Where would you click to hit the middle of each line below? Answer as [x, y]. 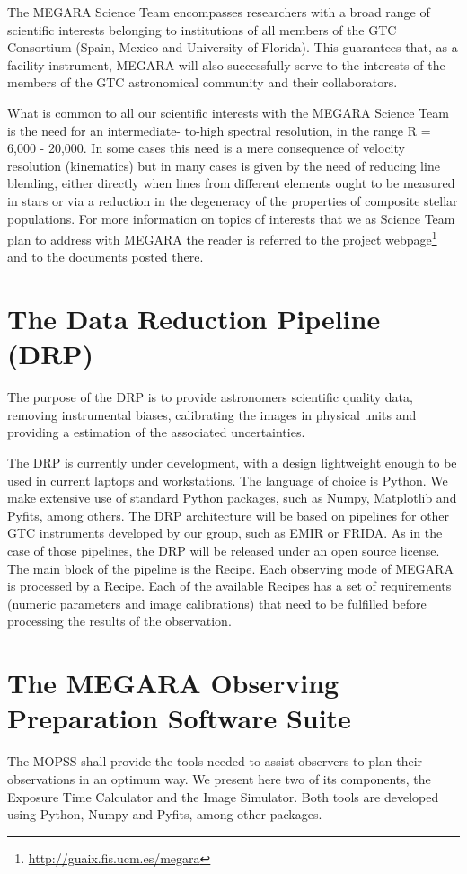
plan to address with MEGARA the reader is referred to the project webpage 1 [222, 238]
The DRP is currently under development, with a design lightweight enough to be [232, 463]
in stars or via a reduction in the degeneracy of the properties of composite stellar [233, 200]
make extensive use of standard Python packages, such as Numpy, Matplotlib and [232, 498]
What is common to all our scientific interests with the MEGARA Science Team [228, 112]
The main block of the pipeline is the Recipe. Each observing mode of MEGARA [230, 568]
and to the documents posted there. [106, 257]
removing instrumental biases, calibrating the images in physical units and [212, 414]
